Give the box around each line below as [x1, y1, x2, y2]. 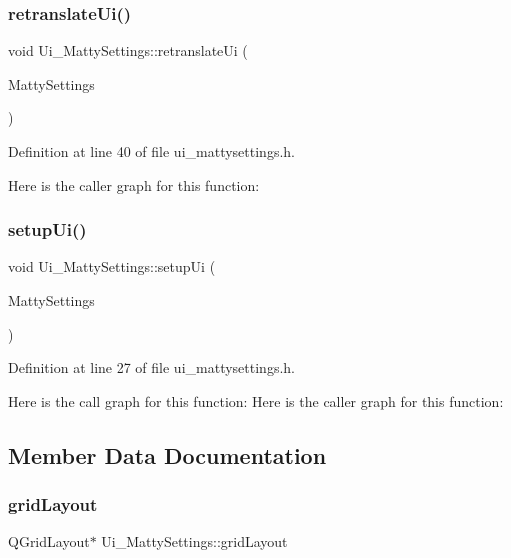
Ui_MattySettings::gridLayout [101, 531, 288, 552]
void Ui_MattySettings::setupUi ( [8, 256, 216, 277]
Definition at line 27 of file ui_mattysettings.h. [8, 357, 295, 378]
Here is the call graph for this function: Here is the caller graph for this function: [8, 390, 504, 411]
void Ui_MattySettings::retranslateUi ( [8, 40, 248, 61]
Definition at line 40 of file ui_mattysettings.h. [8, 141, 295, 161]
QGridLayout [8, 531, 90, 552]
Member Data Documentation [8, 439, 327, 470]
